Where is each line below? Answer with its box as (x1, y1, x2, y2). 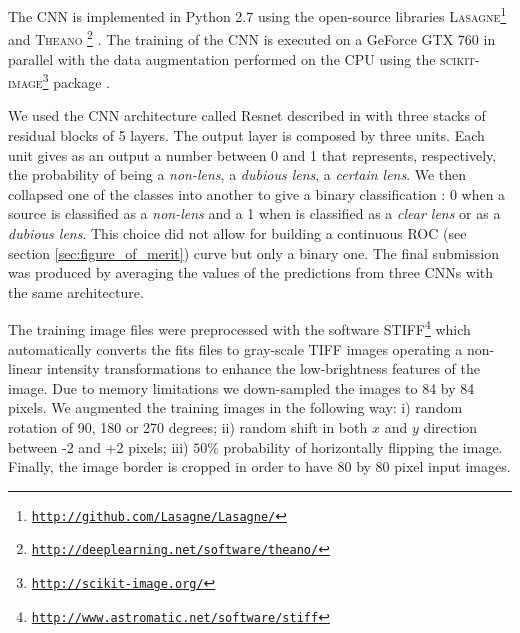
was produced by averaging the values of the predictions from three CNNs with (8, 262, 494, 283)
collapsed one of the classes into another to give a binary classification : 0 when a (8, 183, 506, 204)
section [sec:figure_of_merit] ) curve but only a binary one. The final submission (8, 242, 499, 263)
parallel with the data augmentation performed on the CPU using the (8, 48, 436, 69)
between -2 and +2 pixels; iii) (8, 436, 189, 457)
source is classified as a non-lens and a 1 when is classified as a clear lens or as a (8, 203, 501, 224)
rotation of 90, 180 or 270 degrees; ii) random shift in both (8, 416, 368, 437)
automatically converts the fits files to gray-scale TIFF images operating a (8, 338, 463, 359)
